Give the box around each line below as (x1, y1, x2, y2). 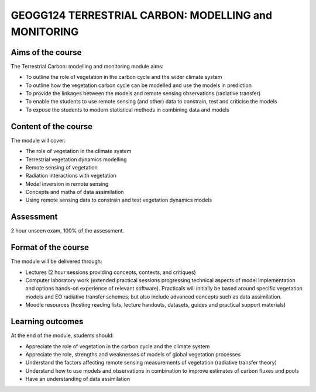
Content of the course (11, 122, 93, 131)
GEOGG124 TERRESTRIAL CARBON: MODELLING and (11, 9, 272, 22)
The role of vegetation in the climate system (25, 148, 132, 155)
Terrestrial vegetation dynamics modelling (25, 155, 127, 163)
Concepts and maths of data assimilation (25, 189, 124, 196)
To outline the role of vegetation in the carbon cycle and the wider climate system (25, 74, 222, 81)
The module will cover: (11, 137, 66, 144)
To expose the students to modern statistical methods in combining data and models (25, 106, 229, 113)
